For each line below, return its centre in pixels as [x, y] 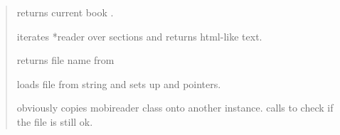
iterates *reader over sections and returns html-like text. [139, 36]
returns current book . [65, 12]
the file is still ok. [55, 121]
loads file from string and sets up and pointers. [119, 83]
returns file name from [65, 60]
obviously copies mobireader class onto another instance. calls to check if [175, 108]
